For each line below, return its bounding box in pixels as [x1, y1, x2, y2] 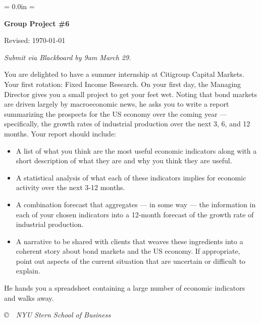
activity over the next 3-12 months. [16, 182, 125, 193]
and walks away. [4, 292, 54, 303]
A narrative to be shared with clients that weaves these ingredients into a [16, 236, 243, 246]
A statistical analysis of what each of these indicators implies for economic [16, 172, 246, 182]
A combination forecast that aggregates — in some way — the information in [16, 199, 256, 209]
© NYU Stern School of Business [4, 309, 111, 320]
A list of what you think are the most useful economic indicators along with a [16, 145, 257, 156]
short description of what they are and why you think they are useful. [16, 155, 232, 166]
